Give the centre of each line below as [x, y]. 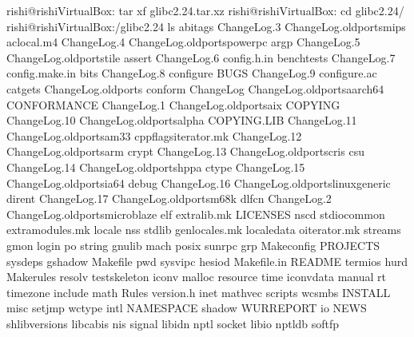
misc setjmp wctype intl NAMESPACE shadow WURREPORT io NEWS [187, 308]
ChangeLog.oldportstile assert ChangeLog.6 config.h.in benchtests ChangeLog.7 [201, 57]
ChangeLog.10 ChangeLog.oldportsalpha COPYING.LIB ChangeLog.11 [182, 120]
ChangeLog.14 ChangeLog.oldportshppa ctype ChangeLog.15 [156, 167]
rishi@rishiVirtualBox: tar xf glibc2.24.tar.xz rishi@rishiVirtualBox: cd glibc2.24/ [205, 10]
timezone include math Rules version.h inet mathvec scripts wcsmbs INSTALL [199, 292]
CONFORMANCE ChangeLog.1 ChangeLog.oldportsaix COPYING [173, 104]
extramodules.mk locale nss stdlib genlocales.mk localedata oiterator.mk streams [204, 230]
